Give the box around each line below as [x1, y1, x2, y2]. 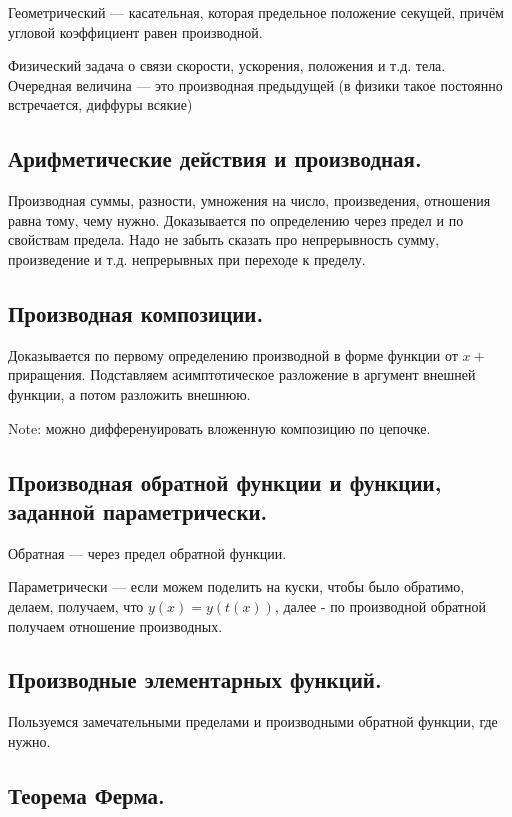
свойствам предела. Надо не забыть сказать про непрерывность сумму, [8, 229, 440, 250]
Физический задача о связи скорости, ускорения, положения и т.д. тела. [8, 55, 446, 76]
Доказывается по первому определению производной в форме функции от [8, 344, 458, 365]
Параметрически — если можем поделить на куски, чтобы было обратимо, [8, 576, 465, 597]
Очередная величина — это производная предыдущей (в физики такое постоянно [8, 74, 503, 95]
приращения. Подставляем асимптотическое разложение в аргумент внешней [8, 364, 476, 385]
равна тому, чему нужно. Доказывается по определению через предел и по [8, 209, 464, 230]
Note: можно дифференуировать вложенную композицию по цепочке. [8, 417, 431, 438]
